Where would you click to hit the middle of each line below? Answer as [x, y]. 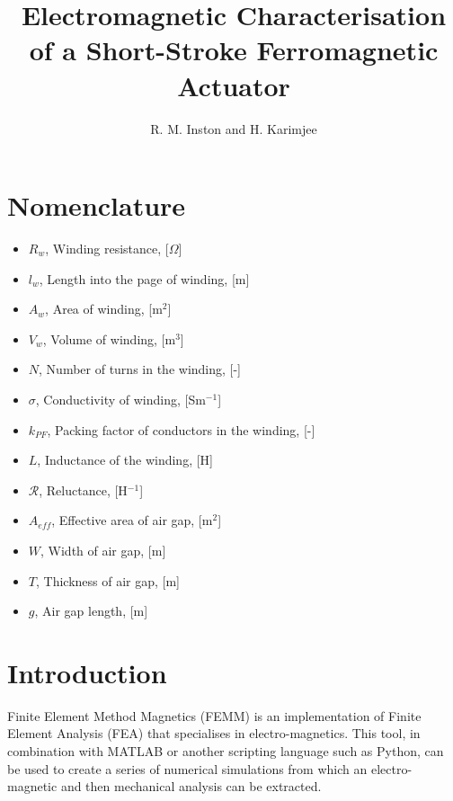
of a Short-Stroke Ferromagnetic [234, 50]
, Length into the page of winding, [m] [144, 278]
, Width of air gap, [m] [103, 550]
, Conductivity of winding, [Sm [120, 399]
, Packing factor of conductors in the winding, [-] [181, 429]
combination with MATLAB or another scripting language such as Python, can [226, 751]
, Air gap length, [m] [91, 611]
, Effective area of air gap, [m [132, 520]
